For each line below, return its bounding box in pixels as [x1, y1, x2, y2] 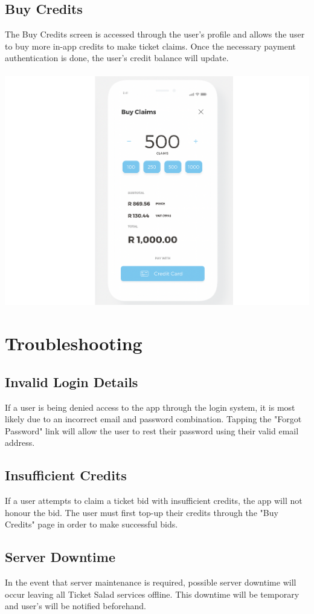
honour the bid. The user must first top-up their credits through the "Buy [5, 506, 278, 518]
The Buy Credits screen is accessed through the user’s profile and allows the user [5, 28, 305, 41]
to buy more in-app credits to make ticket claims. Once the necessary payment [5, 39, 296, 52]
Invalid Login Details [5, 372, 138, 391]
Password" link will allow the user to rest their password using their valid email [5, 424, 299, 437]
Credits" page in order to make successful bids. [5, 518, 178, 531]
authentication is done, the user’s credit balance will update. [5, 51, 229, 64]
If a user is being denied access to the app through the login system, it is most [5, 400, 295, 413]
